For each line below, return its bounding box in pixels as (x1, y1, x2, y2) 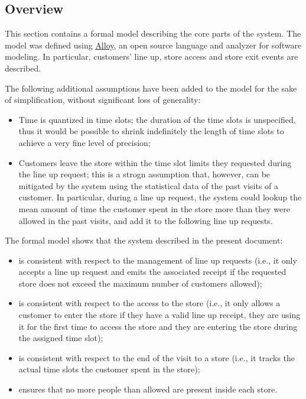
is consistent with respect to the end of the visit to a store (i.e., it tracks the (18, 351, 295, 364)
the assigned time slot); (18, 332, 103, 344)
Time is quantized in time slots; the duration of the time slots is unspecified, (18, 113, 296, 125)
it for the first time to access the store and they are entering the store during (18, 320, 298, 332)
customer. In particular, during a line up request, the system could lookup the (18, 191, 302, 203)
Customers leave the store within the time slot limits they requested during (18, 156, 292, 168)
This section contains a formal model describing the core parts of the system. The (5, 27, 301, 40)
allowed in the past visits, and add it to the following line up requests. (18, 214, 273, 226)
